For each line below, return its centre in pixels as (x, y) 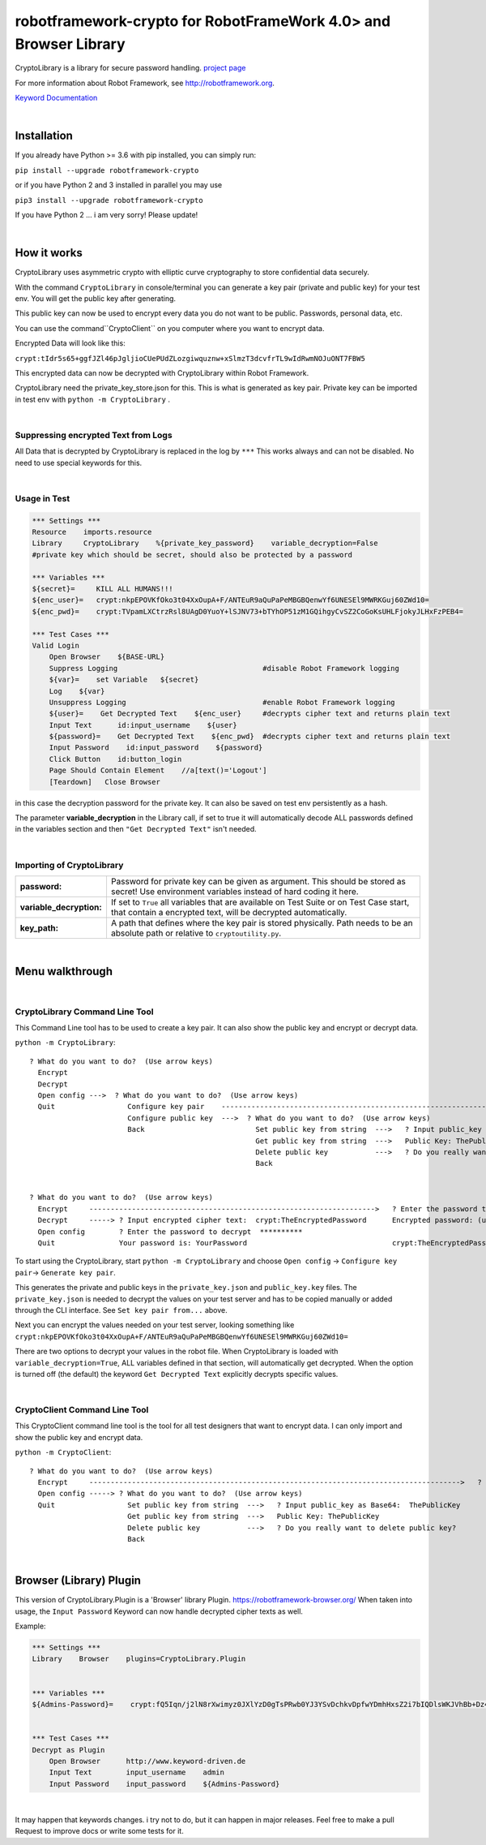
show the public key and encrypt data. (79, 1437)
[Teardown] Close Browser (105, 782)
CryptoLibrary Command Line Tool (84, 1012)
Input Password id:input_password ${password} (156, 748)
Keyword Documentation (56, 98)
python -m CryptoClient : (63, 1452)
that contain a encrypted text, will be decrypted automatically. (229, 912)
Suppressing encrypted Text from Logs (94, 435)
